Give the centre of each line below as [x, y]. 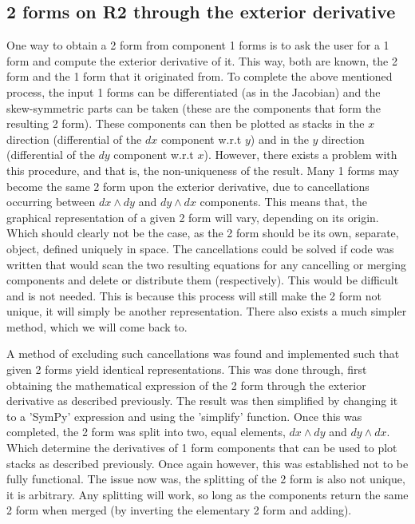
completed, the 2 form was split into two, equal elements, [146, 432]
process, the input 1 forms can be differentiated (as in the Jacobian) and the [194, 91]
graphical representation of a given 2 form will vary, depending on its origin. [193, 217]
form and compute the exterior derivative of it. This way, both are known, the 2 [202, 60]
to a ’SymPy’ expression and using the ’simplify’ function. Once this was [184, 416]
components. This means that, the [284, 202]
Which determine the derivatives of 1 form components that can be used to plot [202, 448]
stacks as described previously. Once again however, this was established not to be [207, 463]
